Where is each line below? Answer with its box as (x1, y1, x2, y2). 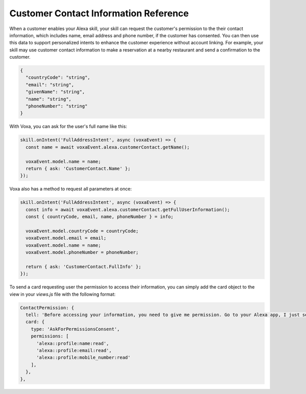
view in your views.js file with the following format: (9, 291, 116, 297)
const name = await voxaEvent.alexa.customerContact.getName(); (25, 144, 190, 150)
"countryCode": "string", (25, 74, 90, 81)
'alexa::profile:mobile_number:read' (36, 355, 131, 360)
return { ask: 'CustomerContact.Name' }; (25, 166, 131, 171)
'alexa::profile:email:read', (36, 347, 112, 353)
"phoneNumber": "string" (25, 103, 88, 109)
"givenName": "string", (25, 89, 85, 95)
